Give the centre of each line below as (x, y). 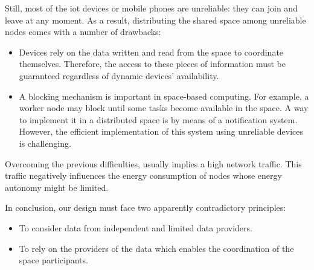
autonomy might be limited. (57, 187)
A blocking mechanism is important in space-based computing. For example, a (164, 96)
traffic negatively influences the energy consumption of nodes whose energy (143, 175)
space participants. (53, 260)
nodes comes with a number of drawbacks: (83, 32)
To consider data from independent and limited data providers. (136, 227)
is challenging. (45, 143)
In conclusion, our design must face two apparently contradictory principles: (146, 207)
